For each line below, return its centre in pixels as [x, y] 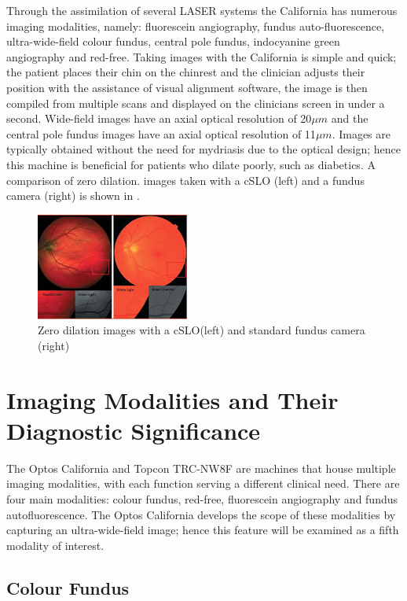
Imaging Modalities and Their [172, 399]
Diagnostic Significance [134, 430]
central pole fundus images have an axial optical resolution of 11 [161, 133]
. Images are [361, 133]
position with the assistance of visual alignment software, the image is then [187, 87]
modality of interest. [55, 545]
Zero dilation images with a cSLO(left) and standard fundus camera [202, 330]
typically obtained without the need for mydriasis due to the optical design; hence [203, 149]
